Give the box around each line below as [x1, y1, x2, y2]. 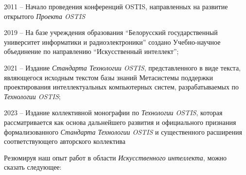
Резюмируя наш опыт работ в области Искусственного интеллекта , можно [4, 152, 227, 162]
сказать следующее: [4, 162, 62, 172]
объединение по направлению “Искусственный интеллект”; [4, 46, 179, 56]
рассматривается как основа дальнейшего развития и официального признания [4, 117, 236, 127]
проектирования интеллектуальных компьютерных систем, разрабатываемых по [4, 82, 239, 92]
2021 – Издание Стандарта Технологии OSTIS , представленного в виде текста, [4, 62, 241, 72]
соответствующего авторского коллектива [4, 136, 125, 146]
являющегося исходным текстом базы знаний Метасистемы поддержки [4, 72, 213, 82]
